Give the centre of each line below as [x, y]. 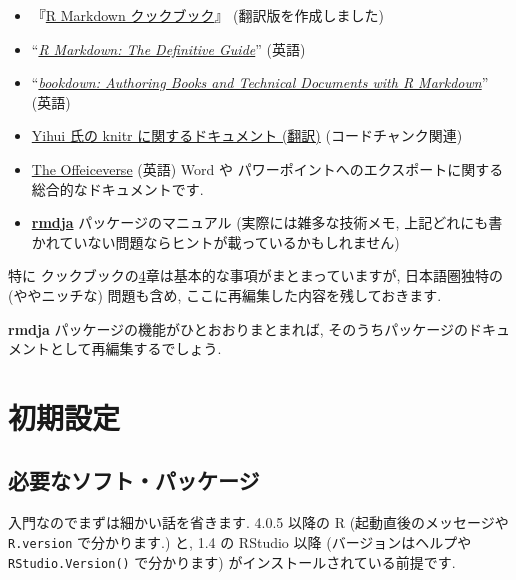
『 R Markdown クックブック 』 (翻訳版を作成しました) [207, 15]
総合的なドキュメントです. [117, 188]
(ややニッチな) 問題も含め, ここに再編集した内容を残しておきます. [225, 294]
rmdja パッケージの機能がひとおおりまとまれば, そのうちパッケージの [238, 328]
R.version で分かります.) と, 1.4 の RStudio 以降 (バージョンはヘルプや [240, 541]
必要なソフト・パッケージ [134, 480]
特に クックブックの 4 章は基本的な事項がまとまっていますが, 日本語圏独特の [255, 275]
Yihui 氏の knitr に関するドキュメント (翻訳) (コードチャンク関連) [247, 135]
